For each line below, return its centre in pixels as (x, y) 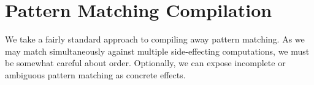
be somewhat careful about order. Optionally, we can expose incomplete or (145, 63)
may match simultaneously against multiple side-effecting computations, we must (157, 51)
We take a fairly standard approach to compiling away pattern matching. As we (155, 39)
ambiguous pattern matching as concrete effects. (95, 74)
